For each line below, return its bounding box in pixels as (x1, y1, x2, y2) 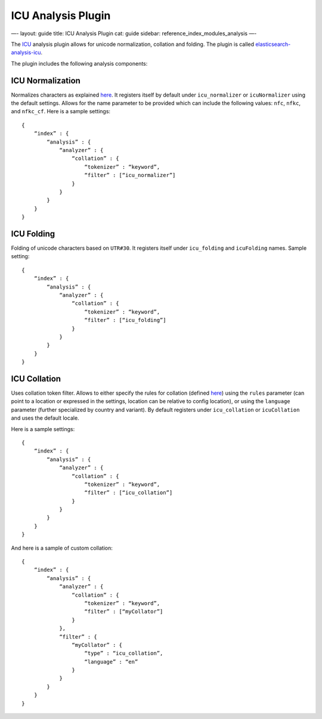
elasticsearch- (255, 41, 291, 48)
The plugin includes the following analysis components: (11, 60, 148, 67)
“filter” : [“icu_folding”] (84, 317, 166, 324)
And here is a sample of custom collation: (11, 544, 113, 551)
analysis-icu (11, 49, 41, 56)
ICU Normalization (11, 75, 80, 86)
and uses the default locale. (11, 414, 80, 422)
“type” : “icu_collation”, (84, 650, 163, 657)
